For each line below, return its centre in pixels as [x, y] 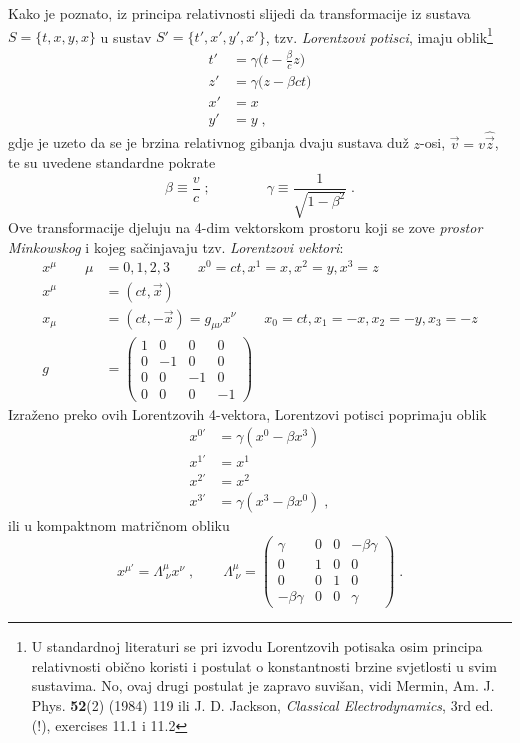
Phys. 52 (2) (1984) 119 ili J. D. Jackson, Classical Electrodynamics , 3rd [251, 705]
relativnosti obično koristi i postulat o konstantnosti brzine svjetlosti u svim [264, 665]
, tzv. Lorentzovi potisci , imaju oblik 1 [379, 35]
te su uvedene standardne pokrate [112, 162]
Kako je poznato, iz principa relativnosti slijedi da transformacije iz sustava [239, 13]
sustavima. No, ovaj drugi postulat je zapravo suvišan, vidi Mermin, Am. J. [263, 685]
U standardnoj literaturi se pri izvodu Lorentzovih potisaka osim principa [257, 646]
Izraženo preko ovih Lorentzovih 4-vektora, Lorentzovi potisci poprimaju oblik [247, 413]
